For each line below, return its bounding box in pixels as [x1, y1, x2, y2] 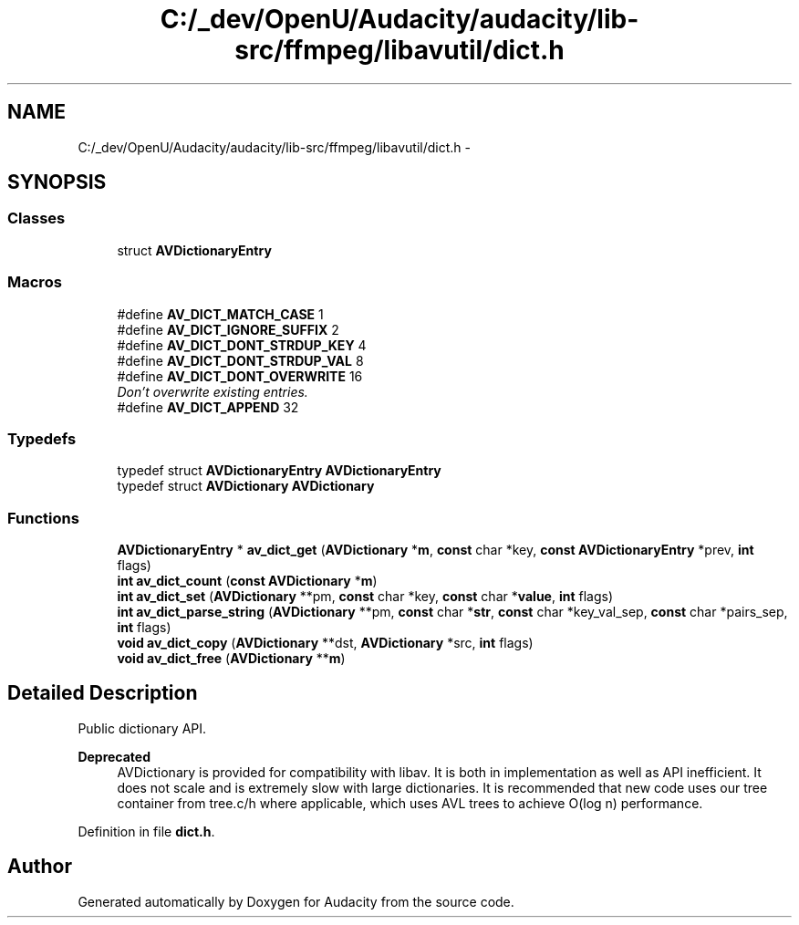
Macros [7, 273, 62, 292]
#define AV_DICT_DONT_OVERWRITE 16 [117, 368, 363, 384]
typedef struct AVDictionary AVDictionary [117, 478, 375, 494]
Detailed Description [7, 681, 198, 705]
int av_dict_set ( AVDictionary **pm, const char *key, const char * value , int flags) [117, 588, 614, 605]
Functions [7, 508, 79, 527]
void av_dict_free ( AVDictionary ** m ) [117, 650, 346, 667]
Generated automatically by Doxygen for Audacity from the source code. [78, 893, 514, 909]
